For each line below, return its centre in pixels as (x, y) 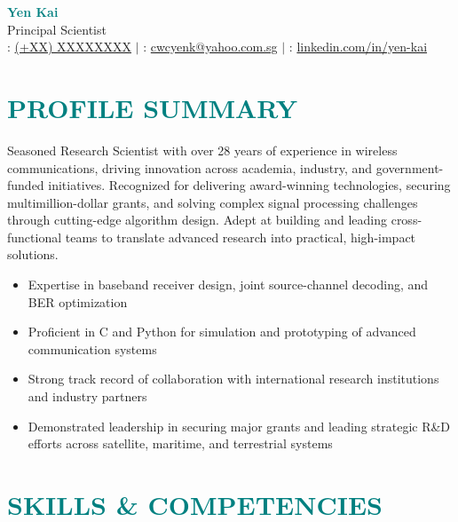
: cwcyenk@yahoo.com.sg (210, 47)
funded (26, 185)
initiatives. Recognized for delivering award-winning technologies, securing (249, 185)
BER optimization (78, 301)
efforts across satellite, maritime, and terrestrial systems (180, 443)
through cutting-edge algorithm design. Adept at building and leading (197, 220)
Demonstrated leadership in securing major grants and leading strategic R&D (239, 426)
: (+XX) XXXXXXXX (70, 47)
